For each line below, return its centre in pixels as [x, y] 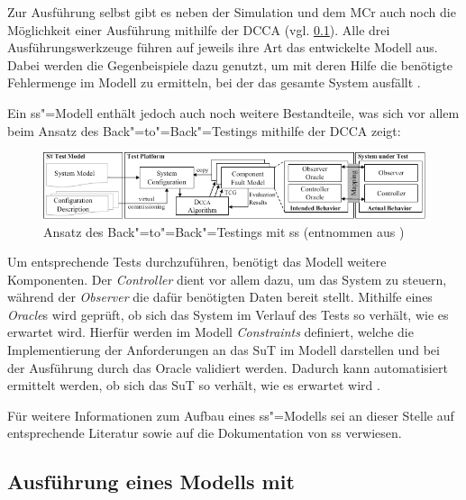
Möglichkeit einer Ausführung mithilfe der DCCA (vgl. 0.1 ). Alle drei [199, 29]
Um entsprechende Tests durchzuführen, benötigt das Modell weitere [197, 262]
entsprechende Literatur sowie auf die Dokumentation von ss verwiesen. [205, 433]
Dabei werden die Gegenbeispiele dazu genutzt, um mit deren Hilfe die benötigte [230, 64]
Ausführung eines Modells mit [151, 482]
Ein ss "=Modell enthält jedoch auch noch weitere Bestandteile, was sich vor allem [233, 112]
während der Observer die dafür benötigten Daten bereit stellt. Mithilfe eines [220, 297]
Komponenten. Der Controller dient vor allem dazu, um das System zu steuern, [227, 279]
